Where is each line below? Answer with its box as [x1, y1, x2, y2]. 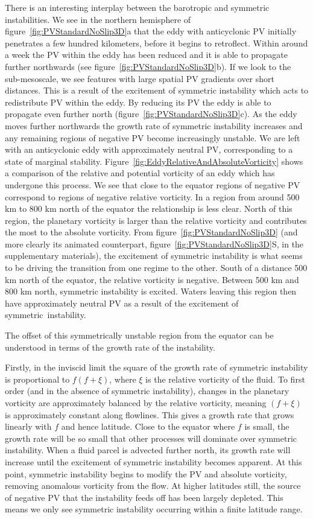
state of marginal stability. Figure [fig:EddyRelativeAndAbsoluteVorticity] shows [5, 154, 303, 167]
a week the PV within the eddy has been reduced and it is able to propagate [5, 48, 288, 61]
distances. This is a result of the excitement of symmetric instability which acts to [5, 84, 309, 97]
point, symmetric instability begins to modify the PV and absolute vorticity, [5, 467, 287, 480]
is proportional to [5, 372, 70, 385]
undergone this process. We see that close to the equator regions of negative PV [5, 178, 300, 191]
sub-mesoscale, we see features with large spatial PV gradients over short [5, 72, 274, 84]
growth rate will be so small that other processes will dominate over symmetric [5, 431, 297, 444]
